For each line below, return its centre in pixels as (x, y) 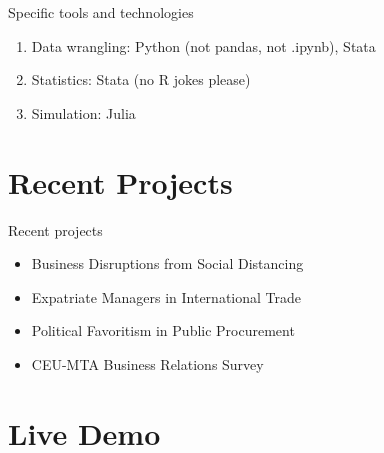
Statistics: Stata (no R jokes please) (141, 79)
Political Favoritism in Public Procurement (163, 330)
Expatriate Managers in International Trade (166, 296)
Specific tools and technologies (101, 12)
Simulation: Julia (83, 112)
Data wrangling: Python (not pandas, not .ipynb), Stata (203, 45)
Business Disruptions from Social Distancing (167, 263)
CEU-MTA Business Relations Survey (147, 363)
